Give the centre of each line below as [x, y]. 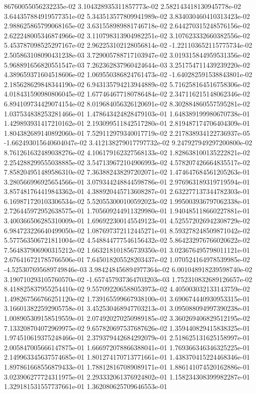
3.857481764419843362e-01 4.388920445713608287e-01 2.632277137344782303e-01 [127, 191]
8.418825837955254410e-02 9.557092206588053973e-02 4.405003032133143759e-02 [127, 289]
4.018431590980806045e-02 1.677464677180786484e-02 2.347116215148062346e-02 [127, 94]
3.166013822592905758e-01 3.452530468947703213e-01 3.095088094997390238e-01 [127, 308]
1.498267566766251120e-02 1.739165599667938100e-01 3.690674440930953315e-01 [127, 298]
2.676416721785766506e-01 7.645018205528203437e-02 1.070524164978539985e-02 [127, 259]
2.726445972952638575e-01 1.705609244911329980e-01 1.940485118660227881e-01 [127, 211]
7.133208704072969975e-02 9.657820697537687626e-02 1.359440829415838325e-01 [127, 328]
